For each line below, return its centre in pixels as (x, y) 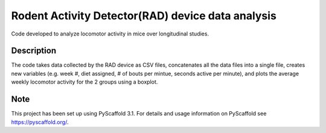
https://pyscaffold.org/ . (40, 122)
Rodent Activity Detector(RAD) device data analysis (144, 16)
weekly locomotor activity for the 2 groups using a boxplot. (85, 82)
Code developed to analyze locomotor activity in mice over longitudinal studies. (110, 34)
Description (34, 51)
